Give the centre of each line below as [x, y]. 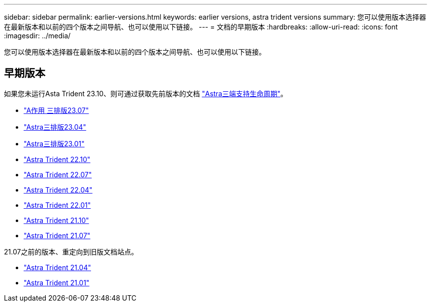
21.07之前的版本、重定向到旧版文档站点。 [71, 251]
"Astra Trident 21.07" [57, 235]
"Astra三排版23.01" [54, 143]
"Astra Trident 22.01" [57, 205]
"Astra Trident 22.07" [58, 174]
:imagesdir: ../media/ [37, 36]
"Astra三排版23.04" [55, 127]
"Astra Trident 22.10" [57, 159]
